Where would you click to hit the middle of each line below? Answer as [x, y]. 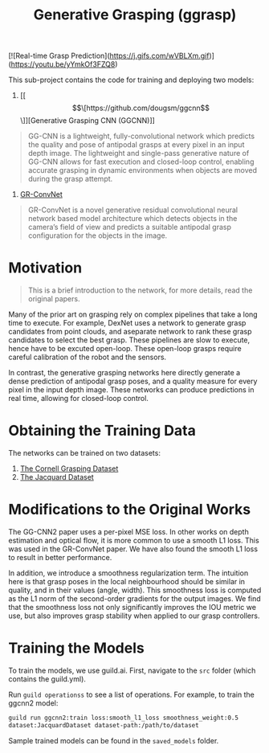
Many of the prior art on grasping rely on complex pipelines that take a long [133, 314]
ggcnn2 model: [33, 703]
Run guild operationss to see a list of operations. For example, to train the [131, 694]
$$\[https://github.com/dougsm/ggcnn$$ [141, 108]
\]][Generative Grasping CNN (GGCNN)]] [87, 121]
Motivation [45, 268]
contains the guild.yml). [47, 679]
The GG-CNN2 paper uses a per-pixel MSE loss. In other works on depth [128, 532]
